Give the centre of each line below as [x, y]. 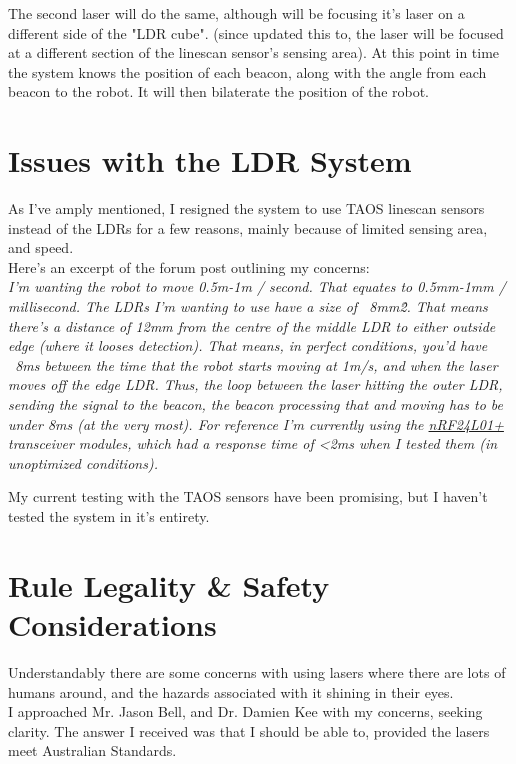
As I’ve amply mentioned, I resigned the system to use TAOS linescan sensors [246, 208]
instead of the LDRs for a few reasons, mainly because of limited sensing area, [248, 227]
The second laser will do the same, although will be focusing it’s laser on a [236, 13]
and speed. [41, 247]
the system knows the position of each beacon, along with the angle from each [247, 71]
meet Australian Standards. [92, 750]
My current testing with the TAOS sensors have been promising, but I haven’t [248, 496]
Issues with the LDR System [210, 160]
